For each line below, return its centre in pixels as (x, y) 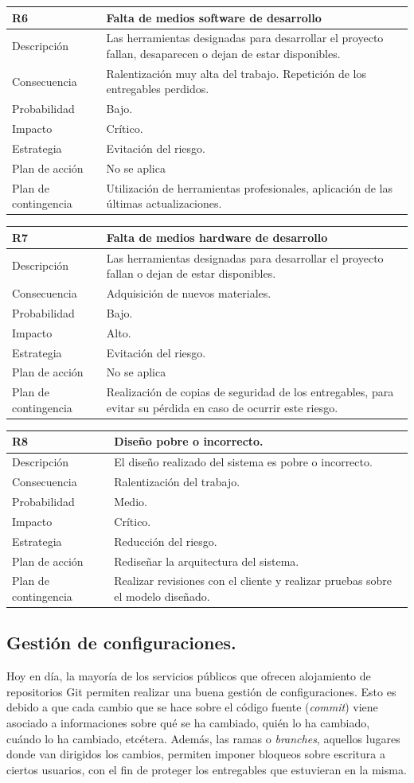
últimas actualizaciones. (164, 203)
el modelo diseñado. (162, 596)
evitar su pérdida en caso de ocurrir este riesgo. (222, 407)
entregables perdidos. (158, 89)
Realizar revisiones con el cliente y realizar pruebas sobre (253, 580)
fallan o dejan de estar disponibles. (191, 273)
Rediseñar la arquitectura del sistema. (207, 561)
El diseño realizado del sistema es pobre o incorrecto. (243, 462)
